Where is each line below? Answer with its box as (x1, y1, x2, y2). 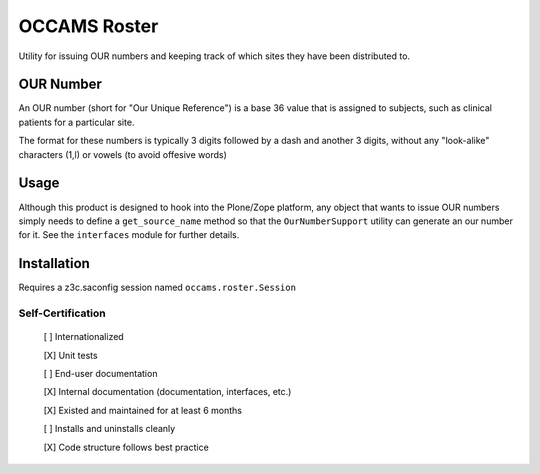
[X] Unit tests (43, 349, 99, 361)
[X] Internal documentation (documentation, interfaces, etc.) (43, 386, 292, 398)
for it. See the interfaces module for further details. (18, 229, 240, 241)
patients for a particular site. (18, 116, 135, 128)
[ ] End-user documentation (43, 367, 158, 379)
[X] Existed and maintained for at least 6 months (43, 404, 242, 416)
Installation (18, 255, 90, 272)
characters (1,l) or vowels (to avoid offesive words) (18, 148, 227, 160)
